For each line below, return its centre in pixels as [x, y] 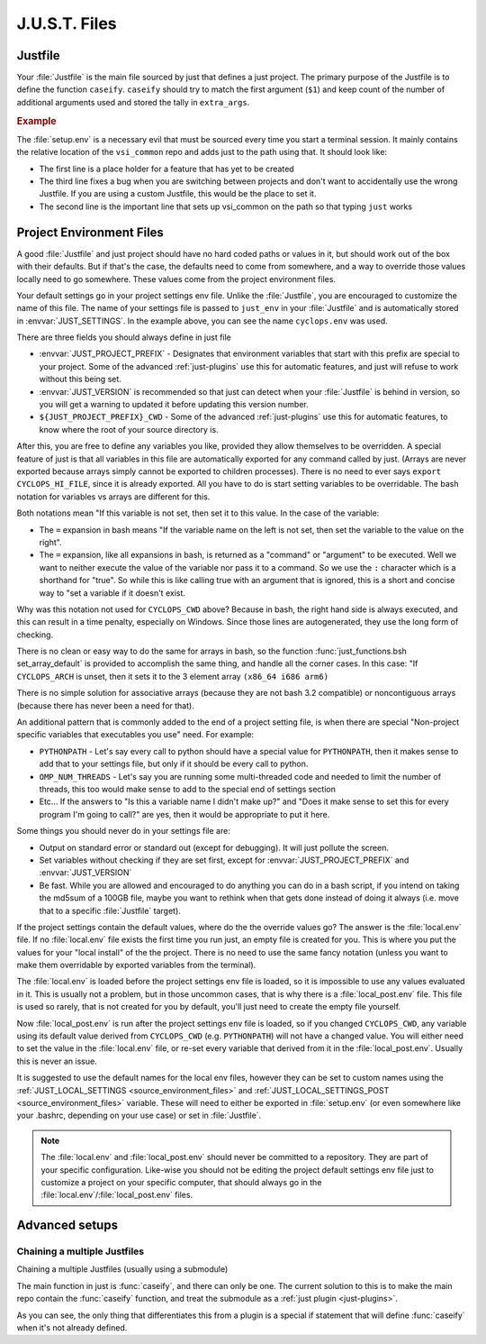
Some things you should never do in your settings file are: [124, 831]
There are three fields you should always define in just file [124, 337]
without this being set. [80, 379]
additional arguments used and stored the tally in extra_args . [133, 102]
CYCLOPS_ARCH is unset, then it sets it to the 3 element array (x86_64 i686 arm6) [172, 676]
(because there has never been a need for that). [106, 705]
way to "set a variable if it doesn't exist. [112, 593]
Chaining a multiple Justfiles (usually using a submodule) [122, 1269]
